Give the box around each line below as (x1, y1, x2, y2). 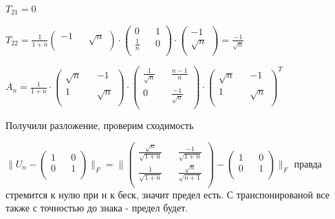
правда (294, 156, 322, 170)
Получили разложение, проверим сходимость (6, 118, 194, 132)
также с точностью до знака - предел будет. (6, 200, 188, 215)
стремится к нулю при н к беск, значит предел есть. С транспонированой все (6, 187, 329, 201)
